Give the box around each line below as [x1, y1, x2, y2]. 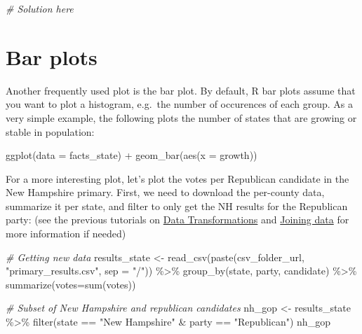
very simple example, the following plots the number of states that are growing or [6, 110, 357, 125]
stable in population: [6, 124, 95, 139]
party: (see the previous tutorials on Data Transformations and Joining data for [6, 212, 349, 227]
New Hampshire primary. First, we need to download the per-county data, [6, 185, 325, 200]
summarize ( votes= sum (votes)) [6, 277, 136, 291]
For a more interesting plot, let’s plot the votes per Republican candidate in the [6, 171, 349, 186]
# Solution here [6, 1, 74, 15]
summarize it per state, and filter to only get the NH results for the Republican [6, 198, 348, 213]
